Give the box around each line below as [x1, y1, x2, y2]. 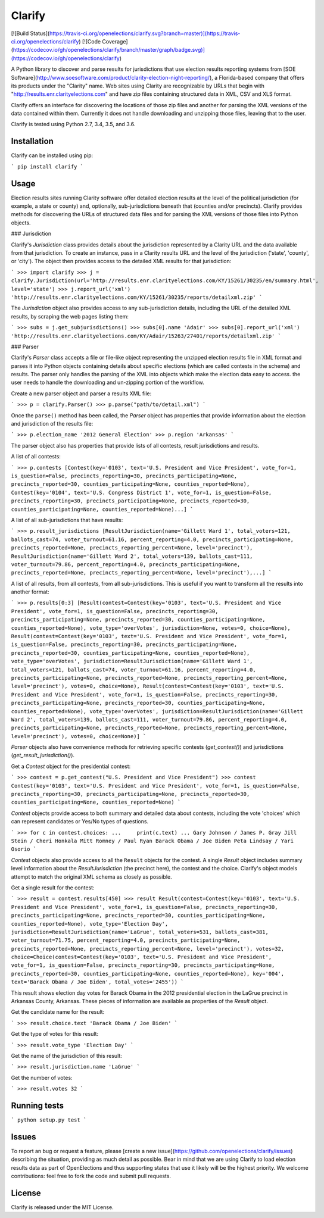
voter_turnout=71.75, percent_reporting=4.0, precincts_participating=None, [11, 937, 241, 944]
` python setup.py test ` [11, 1117, 87, 1123]
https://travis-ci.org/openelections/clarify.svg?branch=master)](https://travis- [49, 30, 241, 37]
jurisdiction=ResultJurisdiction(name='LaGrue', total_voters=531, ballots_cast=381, [11, 929, 269, 935]
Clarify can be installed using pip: [11, 152, 94, 159]
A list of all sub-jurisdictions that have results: [11, 516, 123, 523]
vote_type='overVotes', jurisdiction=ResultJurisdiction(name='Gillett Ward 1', [11, 658, 253, 665]
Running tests [11, 1100, 64, 1110]
